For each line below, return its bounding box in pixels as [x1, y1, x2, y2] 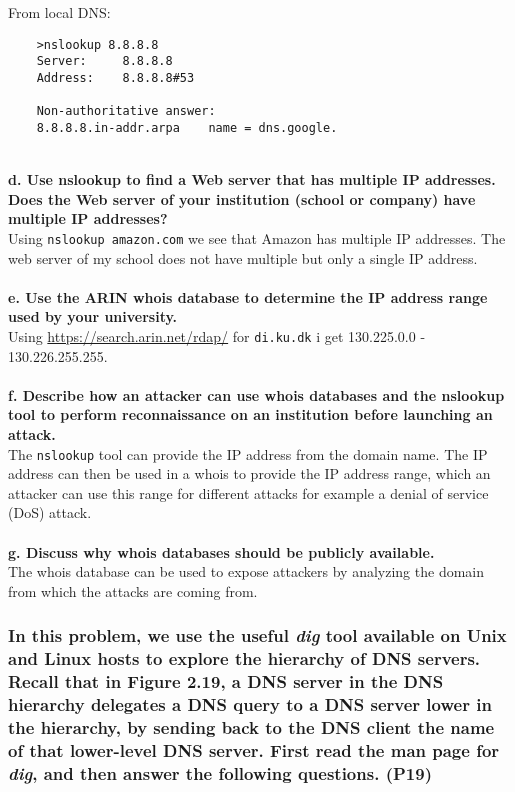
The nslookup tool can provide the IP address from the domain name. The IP [8, 443, 488, 464]
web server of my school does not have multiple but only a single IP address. [8, 247, 478, 268]
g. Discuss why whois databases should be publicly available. [8, 541, 435, 562]
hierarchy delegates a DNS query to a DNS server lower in [8, 692, 492, 717]
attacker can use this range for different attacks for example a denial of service [8, 482, 489, 503]
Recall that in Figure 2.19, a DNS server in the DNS [8, 669, 444, 694]
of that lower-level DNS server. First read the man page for [8, 737, 500, 762]
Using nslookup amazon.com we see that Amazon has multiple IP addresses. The [8, 227, 506, 248]
